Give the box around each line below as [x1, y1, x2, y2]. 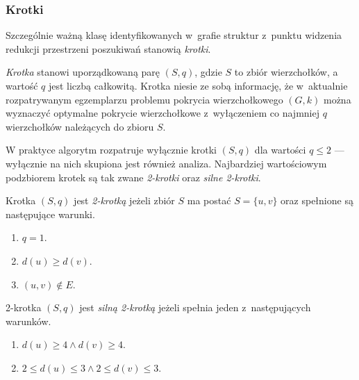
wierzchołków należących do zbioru [6, 119, 154, 133]
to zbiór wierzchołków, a [234, 65, 338, 79]
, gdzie [194, 65, 222, 79]
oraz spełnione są [281, 193, 353, 208]
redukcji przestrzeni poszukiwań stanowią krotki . [6, 41, 211, 56]
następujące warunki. [6, 206, 95, 221]
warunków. [6, 313, 51, 328]
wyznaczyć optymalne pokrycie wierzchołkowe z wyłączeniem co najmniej [6, 106, 319, 120]
